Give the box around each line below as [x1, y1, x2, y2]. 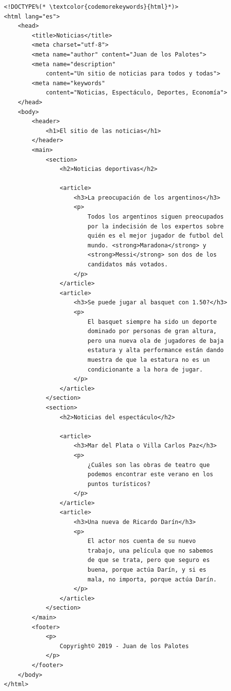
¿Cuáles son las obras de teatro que [87, 461, 210, 468]
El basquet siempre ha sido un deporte [87, 318, 217, 325]
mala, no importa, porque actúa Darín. [87, 576, 217, 583]
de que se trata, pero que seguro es [87, 557, 210, 564]
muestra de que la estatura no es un [87, 356, 210, 363]
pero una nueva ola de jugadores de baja [87, 337, 224, 344]
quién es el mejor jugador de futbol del [87, 232, 224, 240]
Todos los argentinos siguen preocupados [87, 213, 224, 221]
